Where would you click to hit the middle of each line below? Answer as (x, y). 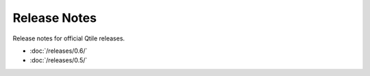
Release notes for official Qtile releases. (69, 38)
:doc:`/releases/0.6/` (59, 51)
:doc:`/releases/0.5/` (59, 60)
